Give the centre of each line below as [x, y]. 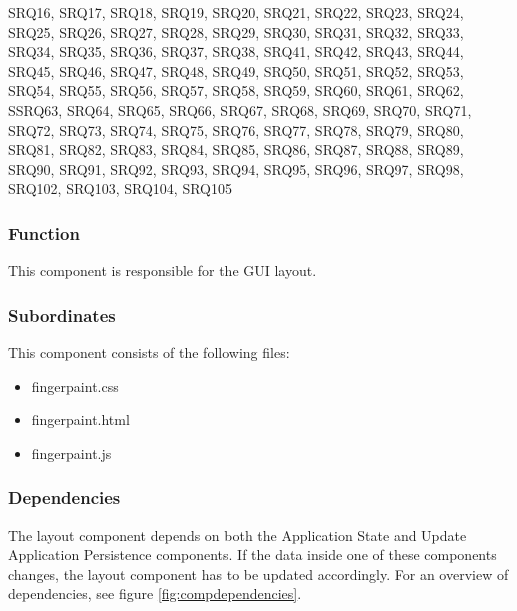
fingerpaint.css [75, 385]
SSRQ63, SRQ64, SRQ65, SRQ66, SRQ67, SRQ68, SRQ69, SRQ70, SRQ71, [240, 109]
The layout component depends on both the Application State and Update [237, 534]
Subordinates [62, 314]
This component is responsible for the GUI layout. [162, 270]
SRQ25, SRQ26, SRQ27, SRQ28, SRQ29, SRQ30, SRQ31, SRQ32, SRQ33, [236, 31]
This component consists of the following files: [149, 351]
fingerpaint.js [71, 452]
